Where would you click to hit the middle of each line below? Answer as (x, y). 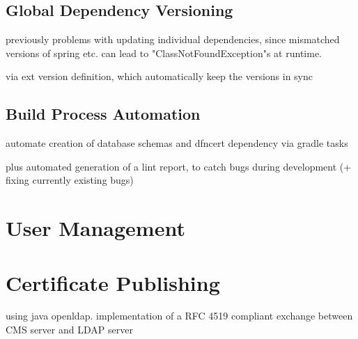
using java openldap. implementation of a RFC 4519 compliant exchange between (179, 316)
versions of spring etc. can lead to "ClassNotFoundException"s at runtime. (164, 53)
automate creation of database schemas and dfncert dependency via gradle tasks (177, 143)
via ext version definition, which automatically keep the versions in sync (159, 76)
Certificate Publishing (113, 282)
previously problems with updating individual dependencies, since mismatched (173, 39)
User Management (95, 228)
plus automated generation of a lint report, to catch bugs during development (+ (179, 166)
